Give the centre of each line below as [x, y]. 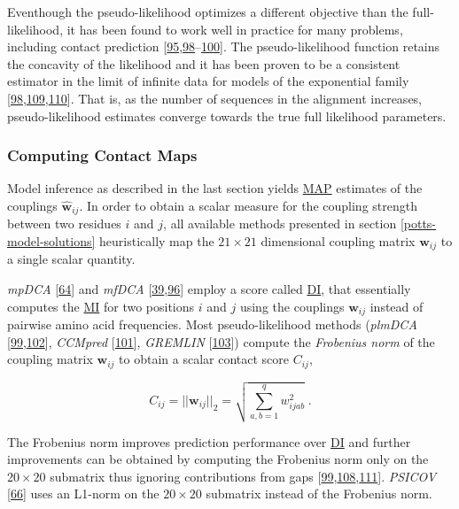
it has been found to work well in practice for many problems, [235, 29]
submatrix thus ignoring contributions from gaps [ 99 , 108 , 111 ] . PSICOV [243, 476]
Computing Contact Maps [102, 155]
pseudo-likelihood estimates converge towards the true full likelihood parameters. [227, 116]
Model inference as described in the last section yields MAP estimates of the [215, 188]
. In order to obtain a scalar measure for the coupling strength [248, 205]
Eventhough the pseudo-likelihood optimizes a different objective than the [208, 12]
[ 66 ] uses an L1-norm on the [83, 494]
